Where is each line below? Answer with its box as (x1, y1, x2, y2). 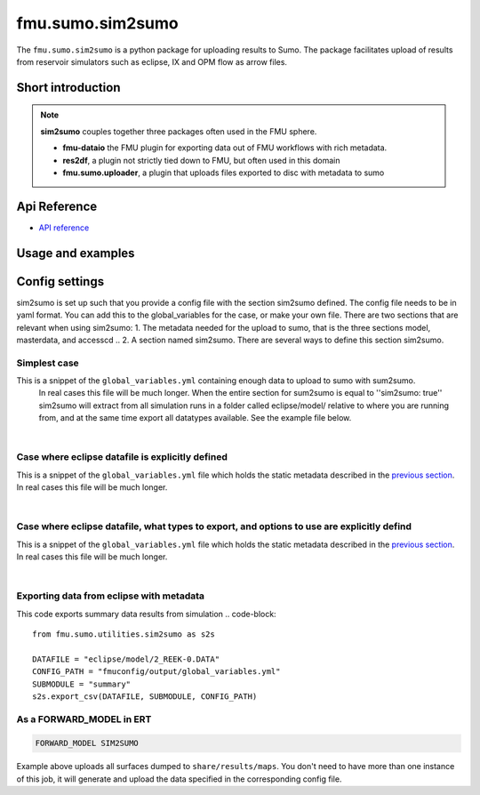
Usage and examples (16, 245, 135, 261)
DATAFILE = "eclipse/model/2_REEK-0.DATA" (32, 654, 220, 664)
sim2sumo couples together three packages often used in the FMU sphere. (40, 125, 317, 137)
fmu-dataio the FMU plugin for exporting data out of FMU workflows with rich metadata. (62, 142, 388, 153)
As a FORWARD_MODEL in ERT (16, 712, 152, 725)
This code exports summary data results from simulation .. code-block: (16, 608, 276, 619)
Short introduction (16, 80, 121, 95)
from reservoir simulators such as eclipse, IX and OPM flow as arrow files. (16, 56, 288, 67)
